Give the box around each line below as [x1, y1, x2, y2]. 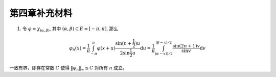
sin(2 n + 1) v [172, 43, 200, 48]
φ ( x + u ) [97, 45, 116, 51]
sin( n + [115, 40, 132, 46]
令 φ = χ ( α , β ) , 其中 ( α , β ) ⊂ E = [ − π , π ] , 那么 [22, 25, 119, 33]
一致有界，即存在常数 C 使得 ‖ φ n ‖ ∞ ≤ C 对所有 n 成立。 [9, 64, 127, 72]
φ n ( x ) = [69, 45, 86, 52]
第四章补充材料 [9, 8, 73, 19]
